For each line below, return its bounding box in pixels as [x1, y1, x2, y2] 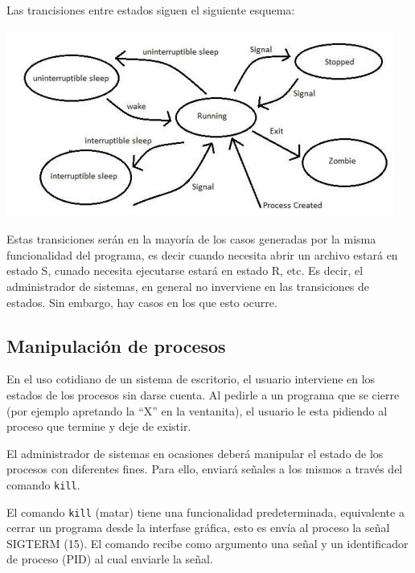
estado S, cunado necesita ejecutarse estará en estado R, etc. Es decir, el [6, 262, 364, 279]
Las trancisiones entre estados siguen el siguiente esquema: [6, 2, 295, 18]
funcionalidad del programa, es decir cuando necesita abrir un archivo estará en [6, 246, 398, 263]
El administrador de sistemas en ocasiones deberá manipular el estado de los [6, 444, 384, 461]
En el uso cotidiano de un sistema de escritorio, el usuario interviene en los [6, 370, 376, 387]
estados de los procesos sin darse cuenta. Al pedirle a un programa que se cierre [6, 386, 400, 403]
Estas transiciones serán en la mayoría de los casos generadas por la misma [6, 231, 376, 248]
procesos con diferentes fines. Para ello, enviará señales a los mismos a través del [6, 460, 403, 477]
